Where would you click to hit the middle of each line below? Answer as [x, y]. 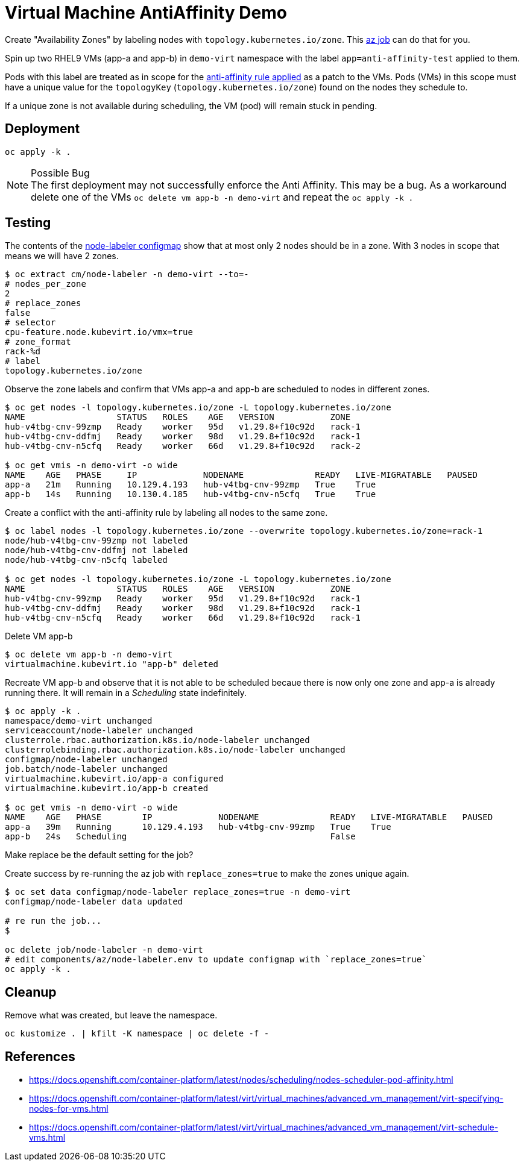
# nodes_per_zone [46, 284]
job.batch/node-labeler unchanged [86, 769]
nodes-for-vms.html [69, 1109]
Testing [28, 223]
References [40, 1056]
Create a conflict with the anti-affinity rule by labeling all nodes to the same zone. [166, 513]
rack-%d [23, 352]
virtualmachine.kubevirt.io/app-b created [107, 788]
